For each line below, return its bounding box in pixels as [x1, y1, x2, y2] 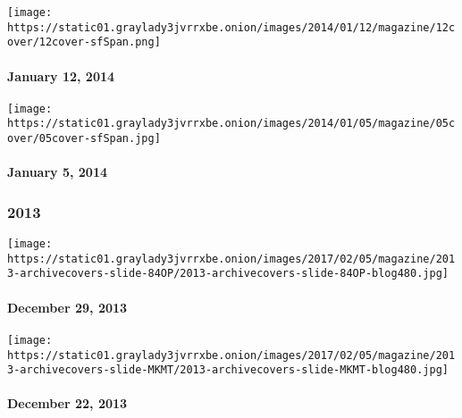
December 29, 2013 [7, 297, 128, 316]
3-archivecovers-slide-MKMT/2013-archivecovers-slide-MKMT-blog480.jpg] [7, 364, 449, 377]
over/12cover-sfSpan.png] [7, 36, 161, 49]
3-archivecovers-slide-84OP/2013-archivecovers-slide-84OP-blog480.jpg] [7, 267, 449, 280]
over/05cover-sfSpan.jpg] [7, 132, 161, 146]
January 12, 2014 [7, 66, 115, 85]
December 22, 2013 [7, 394, 128, 413]
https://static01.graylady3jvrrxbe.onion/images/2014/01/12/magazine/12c [7, 21, 456, 34]
